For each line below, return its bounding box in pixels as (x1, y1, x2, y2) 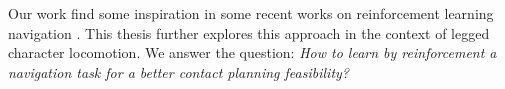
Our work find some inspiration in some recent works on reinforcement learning (8, 3, 494, 23)
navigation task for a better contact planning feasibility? (8, 61, 349, 82)
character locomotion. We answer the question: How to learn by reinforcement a (8, 42, 497, 63)
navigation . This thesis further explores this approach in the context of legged (8, 22, 490, 43)
